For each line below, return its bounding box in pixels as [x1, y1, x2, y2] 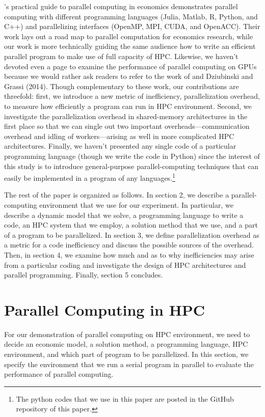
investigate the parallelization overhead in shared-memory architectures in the [4, 110, 248, 121]
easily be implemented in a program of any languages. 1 [4, 171, 175, 183]
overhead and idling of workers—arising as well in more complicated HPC [4, 130, 234, 141]
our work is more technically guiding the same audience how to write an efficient [4, 41, 256, 51]
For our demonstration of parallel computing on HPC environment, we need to [4, 328, 250, 339]
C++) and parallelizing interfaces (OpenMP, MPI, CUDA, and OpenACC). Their [4, 21, 260, 32]
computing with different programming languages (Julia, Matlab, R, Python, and [4, 11, 258, 21]
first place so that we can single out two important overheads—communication [4, 121, 250, 131]
